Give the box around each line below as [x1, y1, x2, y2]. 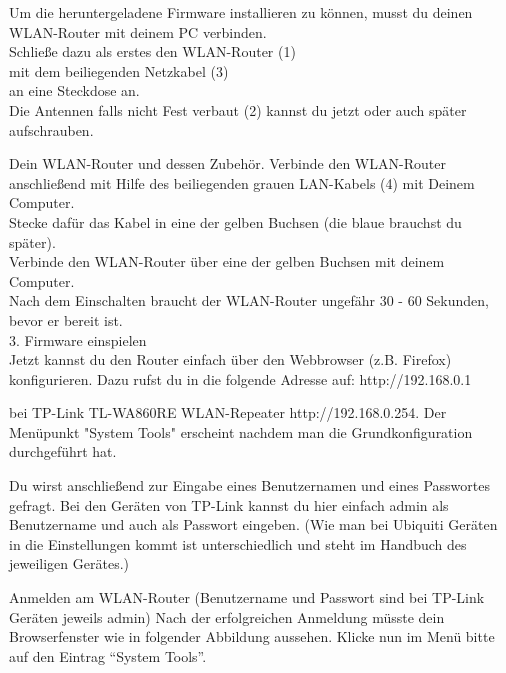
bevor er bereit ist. [9, 309, 123, 330]
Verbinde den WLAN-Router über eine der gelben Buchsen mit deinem [9, 251, 445, 272]
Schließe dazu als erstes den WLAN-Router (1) [9, 41, 296, 62]
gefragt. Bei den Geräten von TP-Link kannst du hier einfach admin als [9, 494, 449, 515]
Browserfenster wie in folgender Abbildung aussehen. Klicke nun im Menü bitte [9, 626, 495, 647]
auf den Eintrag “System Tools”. [9, 645, 207, 666]
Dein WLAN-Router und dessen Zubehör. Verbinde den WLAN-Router [9, 153, 446, 174]
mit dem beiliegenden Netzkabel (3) [9, 60, 229, 81]
